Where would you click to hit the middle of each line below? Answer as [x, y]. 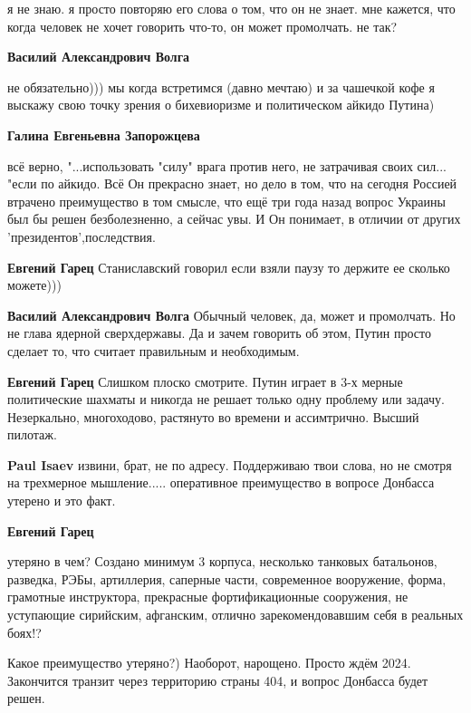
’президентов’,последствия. [82, 236]
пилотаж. [32, 434]
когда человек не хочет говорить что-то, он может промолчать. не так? [202, 26]
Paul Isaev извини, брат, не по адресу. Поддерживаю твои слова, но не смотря [230, 464]
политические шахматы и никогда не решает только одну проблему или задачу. [226, 399]
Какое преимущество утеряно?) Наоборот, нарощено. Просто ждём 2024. [209, 663]
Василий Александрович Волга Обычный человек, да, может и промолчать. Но [231, 315]
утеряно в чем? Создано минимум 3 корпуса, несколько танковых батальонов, [222, 561]
